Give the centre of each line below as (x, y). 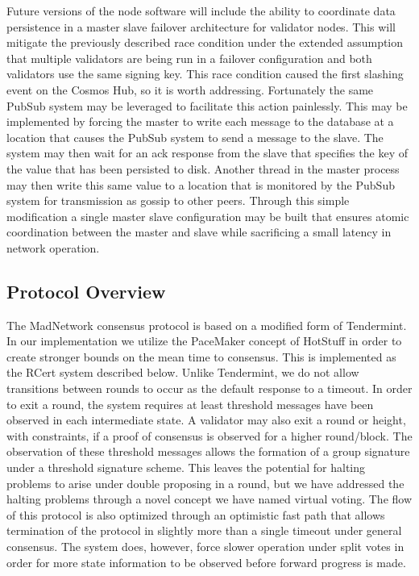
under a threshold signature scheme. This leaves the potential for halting (186, 467)
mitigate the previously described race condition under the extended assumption (205, 42)
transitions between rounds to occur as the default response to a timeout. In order (209, 388)
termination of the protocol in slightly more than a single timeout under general (204, 530)
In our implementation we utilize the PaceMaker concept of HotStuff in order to (204, 341)
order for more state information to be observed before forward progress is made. (206, 562)
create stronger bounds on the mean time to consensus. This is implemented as (201, 356)
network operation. (53, 247)
